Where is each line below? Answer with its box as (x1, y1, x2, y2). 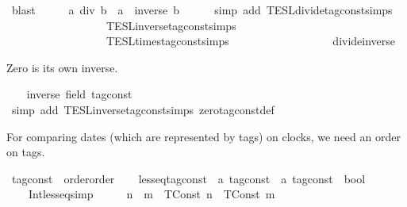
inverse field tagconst (26, 86, 132, 102)
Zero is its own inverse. (6, 59, 118, 75)
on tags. (6, 144, 45, 160)
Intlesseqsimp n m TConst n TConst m (28, 186, 275, 202)
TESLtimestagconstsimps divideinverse (106, 33, 396, 49)
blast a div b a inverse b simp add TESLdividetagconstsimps (11, 2, 393, 17)
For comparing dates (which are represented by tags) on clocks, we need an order (6, 128, 401, 144)
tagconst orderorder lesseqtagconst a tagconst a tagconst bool (11, 170, 366, 186)
